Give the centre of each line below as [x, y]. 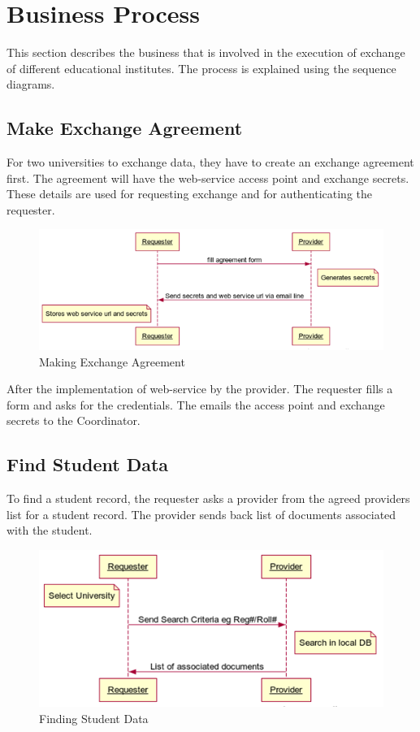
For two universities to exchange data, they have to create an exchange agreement [210, 162]
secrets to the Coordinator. [74, 420]
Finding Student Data [94, 719]
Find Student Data [88, 464]
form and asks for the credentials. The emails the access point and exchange [196, 404]
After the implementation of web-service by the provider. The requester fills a [200, 389]
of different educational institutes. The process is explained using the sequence [201, 68]
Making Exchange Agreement [112, 361]
